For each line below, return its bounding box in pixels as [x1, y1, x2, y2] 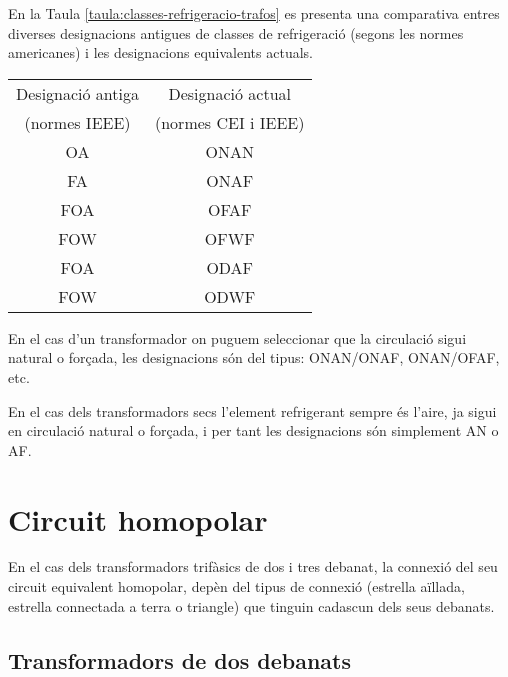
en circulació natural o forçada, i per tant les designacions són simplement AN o [8, 420, 499, 441]
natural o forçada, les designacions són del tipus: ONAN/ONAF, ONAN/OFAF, [8, 347, 500, 368]
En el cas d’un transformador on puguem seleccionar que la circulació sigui [8, 327, 467, 348]
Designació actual [168, 81, 291, 105]
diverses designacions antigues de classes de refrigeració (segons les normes [8, 22, 464, 43]
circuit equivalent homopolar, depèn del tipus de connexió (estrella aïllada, [8, 576, 465, 597]
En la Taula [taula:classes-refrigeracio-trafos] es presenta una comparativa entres [8, 3, 500, 23]
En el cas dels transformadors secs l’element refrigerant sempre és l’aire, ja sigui [8, 400, 497, 421]
